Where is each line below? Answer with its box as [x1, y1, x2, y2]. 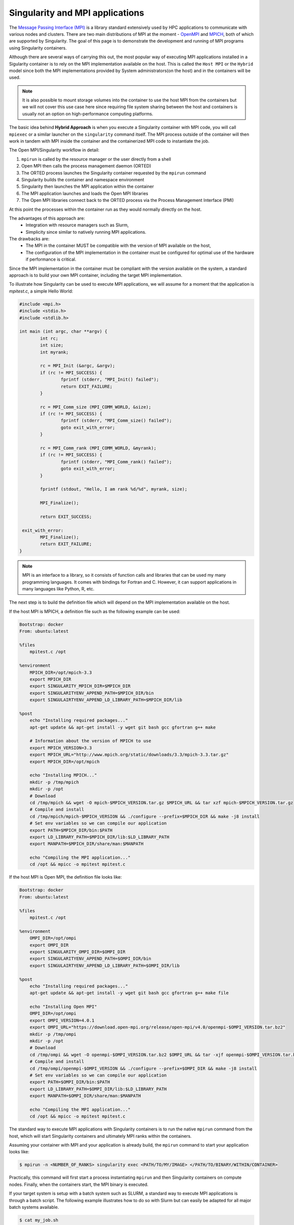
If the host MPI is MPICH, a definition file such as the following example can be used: [9, 608, 181, 614]
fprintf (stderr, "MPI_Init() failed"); [60, 377, 159, 382]
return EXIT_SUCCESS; [40, 514, 92, 519]
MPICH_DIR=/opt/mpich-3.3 [29, 669, 92, 675]
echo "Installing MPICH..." [29, 772, 98, 778]
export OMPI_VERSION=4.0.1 [29, 1017, 95, 1023]
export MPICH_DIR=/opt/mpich [29, 759, 100, 764]
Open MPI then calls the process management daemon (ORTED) [21, 163, 151, 169]
